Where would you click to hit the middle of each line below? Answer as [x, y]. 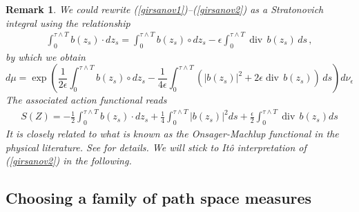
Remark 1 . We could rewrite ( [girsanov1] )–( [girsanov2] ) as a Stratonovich [165, 9]
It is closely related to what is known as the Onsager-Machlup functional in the [172, 134]
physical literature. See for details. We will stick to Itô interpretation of [156, 147]
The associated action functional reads [86, 100]
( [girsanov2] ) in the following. [69, 161]
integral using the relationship [68, 22]
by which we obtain [46, 56]
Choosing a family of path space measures [159, 198]
